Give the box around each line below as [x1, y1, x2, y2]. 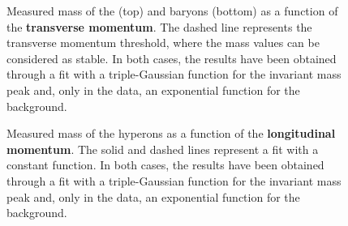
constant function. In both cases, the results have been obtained [6, 156, 324, 173]
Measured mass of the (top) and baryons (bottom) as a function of [6, 2, 338, 19]
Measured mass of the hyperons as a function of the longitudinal [6, 125, 336, 142]
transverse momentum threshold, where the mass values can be [6, 34, 320, 51]
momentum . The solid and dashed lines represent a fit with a [6, 140, 319, 157]
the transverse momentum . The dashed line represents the [6, 18, 312, 35]
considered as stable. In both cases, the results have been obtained [6, 49, 337, 66]
